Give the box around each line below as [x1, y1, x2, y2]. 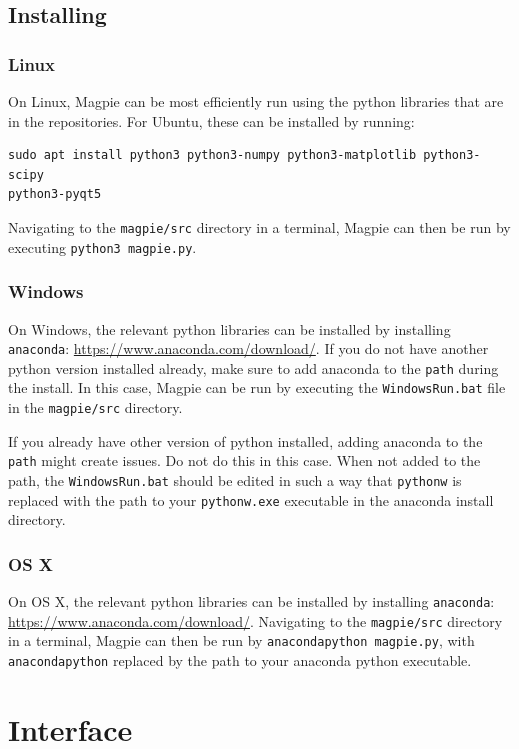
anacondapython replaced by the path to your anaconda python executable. [8, 650, 472, 671]
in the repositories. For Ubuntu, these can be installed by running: [8, 110, 415, 131]
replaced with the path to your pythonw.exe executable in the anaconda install [8, 489, 494, 510]
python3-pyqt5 [8, 187, 102, 202]
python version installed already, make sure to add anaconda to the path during [8, 357, 499, 378]
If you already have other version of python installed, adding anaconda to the [8, 430, 483, 451]
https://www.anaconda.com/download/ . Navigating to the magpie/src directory [8, 610, 503, 631]
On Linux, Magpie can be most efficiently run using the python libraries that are [8, 91, 504, 111]
